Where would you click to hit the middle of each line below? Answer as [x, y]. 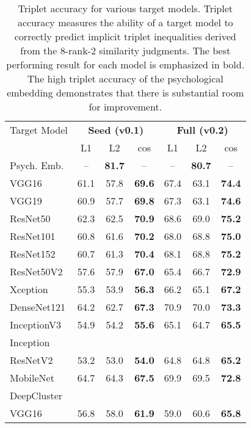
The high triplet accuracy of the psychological [125, 78]
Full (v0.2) [202, 130]
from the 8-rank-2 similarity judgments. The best [125, 50]
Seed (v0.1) [116, 130]
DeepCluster [36, 395]
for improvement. [125, 107]
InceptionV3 [36, 325]
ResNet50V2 [36, 271]
